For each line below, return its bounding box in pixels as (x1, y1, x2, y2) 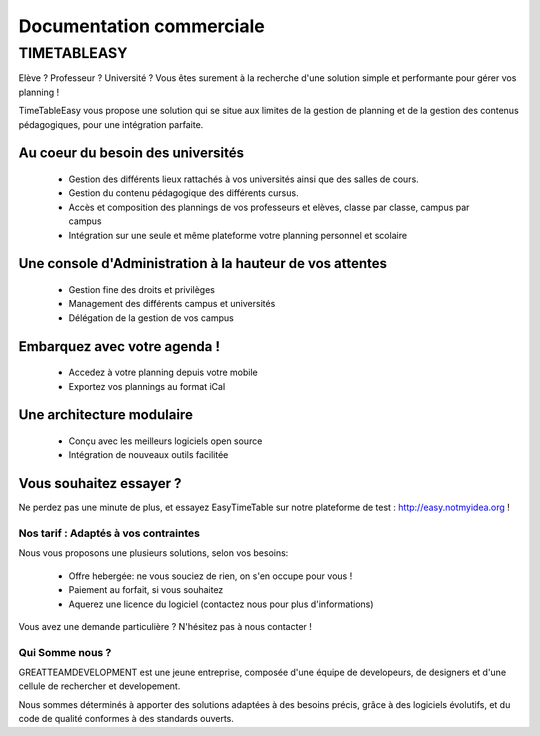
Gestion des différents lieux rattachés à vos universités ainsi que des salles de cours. (68, 173, 419, 185)
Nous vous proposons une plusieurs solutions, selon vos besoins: (18, 547, 289, 559)
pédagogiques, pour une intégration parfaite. (18, 118, 204, 130)
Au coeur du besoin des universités (18, 145, 245, 162)
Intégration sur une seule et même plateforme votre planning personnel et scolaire (68, 229, 408, 241)
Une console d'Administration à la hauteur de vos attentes (18, 255, 387, 272)
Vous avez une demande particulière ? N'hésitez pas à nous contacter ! (18, 620, 312, 632)
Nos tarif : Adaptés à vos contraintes (18, 526, 200, 540)
